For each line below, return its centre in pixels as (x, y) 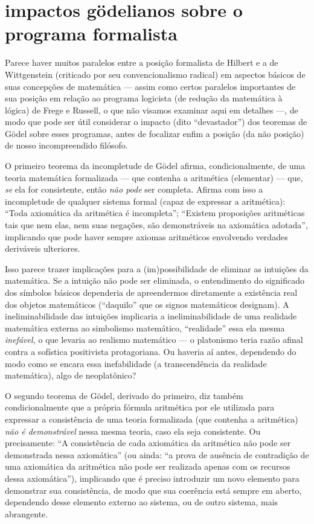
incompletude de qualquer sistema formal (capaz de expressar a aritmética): (145, 201)
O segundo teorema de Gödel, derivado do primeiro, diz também (124, 395)
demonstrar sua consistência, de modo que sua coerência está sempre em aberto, (153, 490)
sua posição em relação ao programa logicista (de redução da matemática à (144, 98)
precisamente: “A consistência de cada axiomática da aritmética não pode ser (148, 443)
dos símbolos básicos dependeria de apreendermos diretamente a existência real (151, 292)
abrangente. (27, 513)
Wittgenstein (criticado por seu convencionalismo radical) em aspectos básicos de (155, 74)
